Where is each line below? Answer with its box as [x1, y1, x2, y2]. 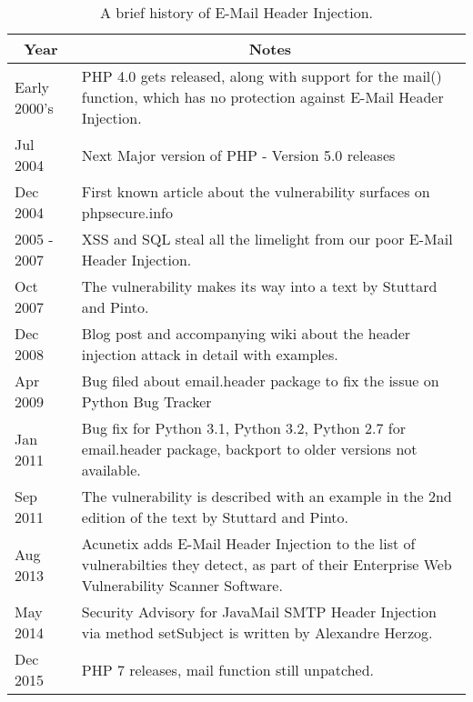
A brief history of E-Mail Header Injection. [99, 2, 374, 23]
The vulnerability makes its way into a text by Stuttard [81, 276, 438, 296]
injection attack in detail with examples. [81, 344, 338, 365]
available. [81, 459, 141, 480]
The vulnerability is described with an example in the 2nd [81, 486, 452, 506]
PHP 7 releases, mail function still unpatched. [81, 658, 375, 680]
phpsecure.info [81, 202, 173, 223]
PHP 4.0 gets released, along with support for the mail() [81, 65, 442, 86]
